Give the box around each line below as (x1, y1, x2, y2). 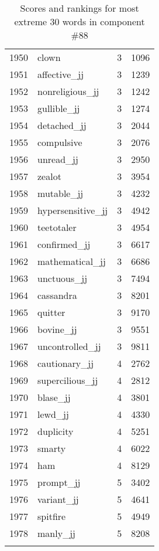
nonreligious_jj (37, 84, 99, 98)
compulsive (37, 135, 82, 149)
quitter (37, 305, 65, 319)
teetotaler (37, 220, 77, 234)
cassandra (37, 288, 77, 302)
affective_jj (37, 67, 84, 81)
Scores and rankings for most (20, 1, 139, 15)
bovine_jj (37, 322, 77, 336)
